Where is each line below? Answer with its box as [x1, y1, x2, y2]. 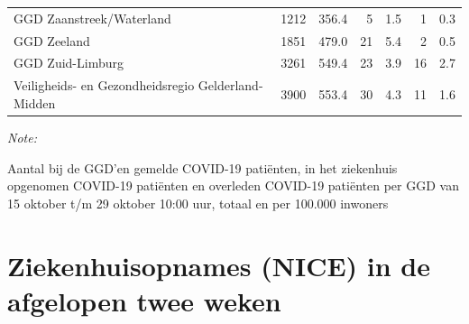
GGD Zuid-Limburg [14, 53, 124, 72]
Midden [14, 93, 56, 112]
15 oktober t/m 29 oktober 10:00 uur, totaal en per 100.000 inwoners [7, 193, 389, 212]
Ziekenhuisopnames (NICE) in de [7, 246, 431, 283]
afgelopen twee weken [7, 282, 281, 319]
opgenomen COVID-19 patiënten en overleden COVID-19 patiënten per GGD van [7, 176, 459, 195]
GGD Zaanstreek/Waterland [14, 8, 171, 27]
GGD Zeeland [14, 31, 90, 50]
